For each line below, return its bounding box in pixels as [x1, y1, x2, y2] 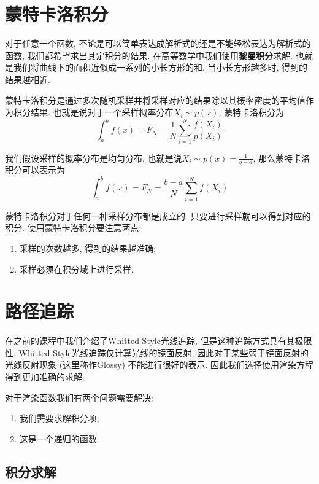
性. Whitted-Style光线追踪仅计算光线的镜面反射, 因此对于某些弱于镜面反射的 [5, 346, 309, 359]
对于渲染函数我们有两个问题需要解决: [5, 391, 153, 404]
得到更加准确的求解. [5, 370, 85, 383]
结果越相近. [5, 72, 50, 85]
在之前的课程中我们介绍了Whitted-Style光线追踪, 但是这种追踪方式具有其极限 [5, 334, 312, 347]
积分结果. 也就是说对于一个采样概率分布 [13, 106, 174, 119]
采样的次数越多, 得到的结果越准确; [19, 241, 156, 254]
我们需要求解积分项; [19, 412, 99, 424]
